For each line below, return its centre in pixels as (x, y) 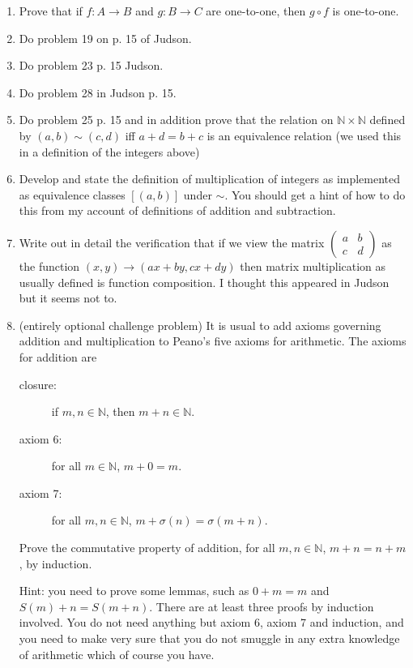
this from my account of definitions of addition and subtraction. (177, 210)
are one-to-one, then (256, 11)
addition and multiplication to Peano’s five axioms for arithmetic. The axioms (213, 341)
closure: (38, 384)
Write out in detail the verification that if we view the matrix (172, 242)
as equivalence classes (72, 194)
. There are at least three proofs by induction (262, 606)
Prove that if (51, 11)
